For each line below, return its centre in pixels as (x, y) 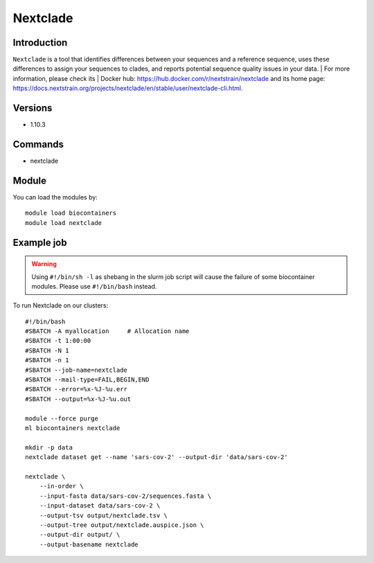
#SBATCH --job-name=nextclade (77, 370)
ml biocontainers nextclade (73, 428)
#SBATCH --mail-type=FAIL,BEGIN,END (87, 380)
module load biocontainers (71, 213)
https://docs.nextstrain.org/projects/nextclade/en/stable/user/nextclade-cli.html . (128, 88)
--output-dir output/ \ (80, 535)
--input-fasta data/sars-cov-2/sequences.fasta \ (125, 496)
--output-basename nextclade (89, 544)
